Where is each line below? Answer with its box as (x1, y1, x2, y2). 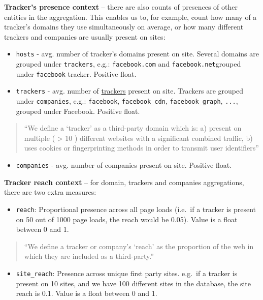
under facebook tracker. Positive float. (16, 68, 137, 79)
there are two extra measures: (4, 187, 96, 197)
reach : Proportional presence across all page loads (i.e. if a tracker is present (16, 203, 256, 214)
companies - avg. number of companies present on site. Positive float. (16, 160, 232, 170)
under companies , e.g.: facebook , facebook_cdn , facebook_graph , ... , (16, 96, 238, 106)
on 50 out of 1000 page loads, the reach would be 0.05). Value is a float (16, 214, 238, 224)
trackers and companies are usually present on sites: (4, 31, 166, 42)
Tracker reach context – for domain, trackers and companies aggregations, (4, 176, 244, 187)
